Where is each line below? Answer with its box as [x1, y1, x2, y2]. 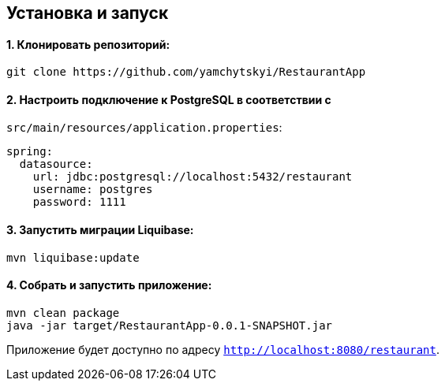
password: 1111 [32, 195, 126, 209]
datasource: [19, 158, 93, 171]
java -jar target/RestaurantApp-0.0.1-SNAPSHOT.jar [6, 318, 333, 332]
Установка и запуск [6, 3, 169, 23]
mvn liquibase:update [6, 251, 140, 264]
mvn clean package [6, 306, 120, 319]
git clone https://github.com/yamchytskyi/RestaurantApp [6, 65, 366, 79]
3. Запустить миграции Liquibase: [6, 223, 194, 237]
